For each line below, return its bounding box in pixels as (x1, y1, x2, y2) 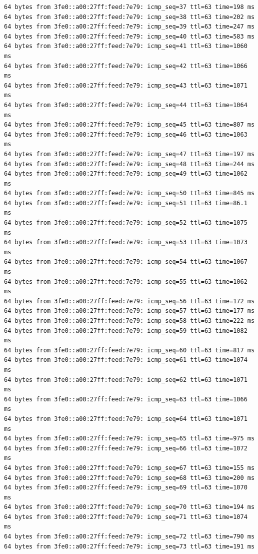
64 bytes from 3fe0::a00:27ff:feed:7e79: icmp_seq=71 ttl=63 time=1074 (4, 513, 247, 520)
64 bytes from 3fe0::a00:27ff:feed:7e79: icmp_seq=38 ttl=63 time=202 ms (4, 13, 255, 21)
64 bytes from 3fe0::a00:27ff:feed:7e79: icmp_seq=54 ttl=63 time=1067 (4, 258, 247, 266)
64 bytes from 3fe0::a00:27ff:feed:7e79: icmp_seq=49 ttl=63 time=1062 (4, 170, 247, 178)
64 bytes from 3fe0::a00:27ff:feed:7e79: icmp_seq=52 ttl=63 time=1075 (4, 219, 247, 227)
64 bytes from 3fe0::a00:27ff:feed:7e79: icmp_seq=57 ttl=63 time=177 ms (4, 307, 255, 315)
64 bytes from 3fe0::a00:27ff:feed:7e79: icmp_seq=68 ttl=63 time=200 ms (4, 474, 255, 481)
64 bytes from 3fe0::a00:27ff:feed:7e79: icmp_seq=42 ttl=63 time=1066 (4, 62, 247, 70)
